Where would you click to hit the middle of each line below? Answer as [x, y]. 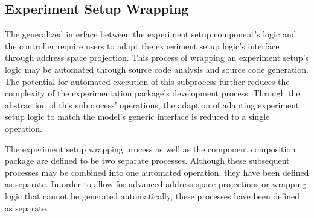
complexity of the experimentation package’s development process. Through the [152, 93]
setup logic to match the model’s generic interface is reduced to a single [137, 117]
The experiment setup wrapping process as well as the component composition [150, 148]
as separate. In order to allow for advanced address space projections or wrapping [156, 184]
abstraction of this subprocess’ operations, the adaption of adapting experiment [152, 104]
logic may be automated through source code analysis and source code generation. [157, 69]
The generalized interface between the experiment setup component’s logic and [151, 34]
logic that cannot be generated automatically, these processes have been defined [152, 195]
